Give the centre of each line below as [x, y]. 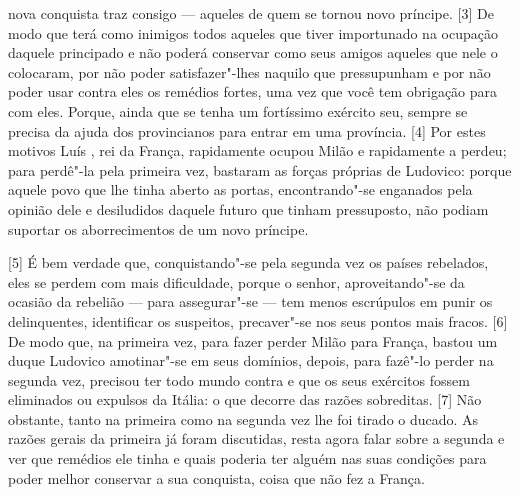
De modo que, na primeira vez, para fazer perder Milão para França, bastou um [253, 340]
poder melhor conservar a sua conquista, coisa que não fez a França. [216, 477]
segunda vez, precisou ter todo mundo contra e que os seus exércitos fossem [239, 379]
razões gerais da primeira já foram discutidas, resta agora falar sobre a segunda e [256, 438]
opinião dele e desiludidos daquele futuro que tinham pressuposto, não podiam [248, 208]
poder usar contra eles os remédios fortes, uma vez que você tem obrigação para [253, 91]
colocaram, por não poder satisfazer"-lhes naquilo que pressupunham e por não [249, 71]
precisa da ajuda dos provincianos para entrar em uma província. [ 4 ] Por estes [247, 130]
